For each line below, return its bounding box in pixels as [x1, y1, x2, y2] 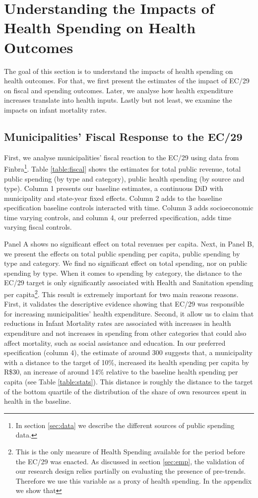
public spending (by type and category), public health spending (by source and [4, 173, 245, 184]
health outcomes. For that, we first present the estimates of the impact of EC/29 [4, 75, 250, 86]
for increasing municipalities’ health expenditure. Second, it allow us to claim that [4, 308, 254, 318]
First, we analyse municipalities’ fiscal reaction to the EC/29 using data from [4, 152, 239, 162]
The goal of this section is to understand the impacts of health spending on [4, 65, 233, 76]
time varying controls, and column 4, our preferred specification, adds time [4, 212, 232, 222]
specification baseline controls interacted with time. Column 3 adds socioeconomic [4, 202, 254, 213]
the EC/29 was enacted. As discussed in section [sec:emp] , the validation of [15, 456, 245, 466]
